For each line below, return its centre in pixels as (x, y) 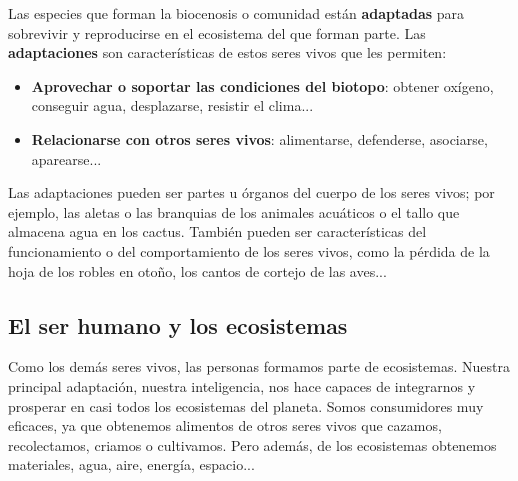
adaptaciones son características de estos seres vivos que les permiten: (227, 52)
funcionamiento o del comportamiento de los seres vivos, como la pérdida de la (249, 250)
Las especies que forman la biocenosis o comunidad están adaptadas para (236, 13)
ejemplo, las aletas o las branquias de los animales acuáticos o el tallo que (234, 211)
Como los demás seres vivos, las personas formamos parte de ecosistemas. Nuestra (259, 366)
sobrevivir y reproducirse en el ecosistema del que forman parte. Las (217, 32)
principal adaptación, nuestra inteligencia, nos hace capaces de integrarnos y (242, 385)
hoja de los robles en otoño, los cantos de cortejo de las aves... (197, 270)
